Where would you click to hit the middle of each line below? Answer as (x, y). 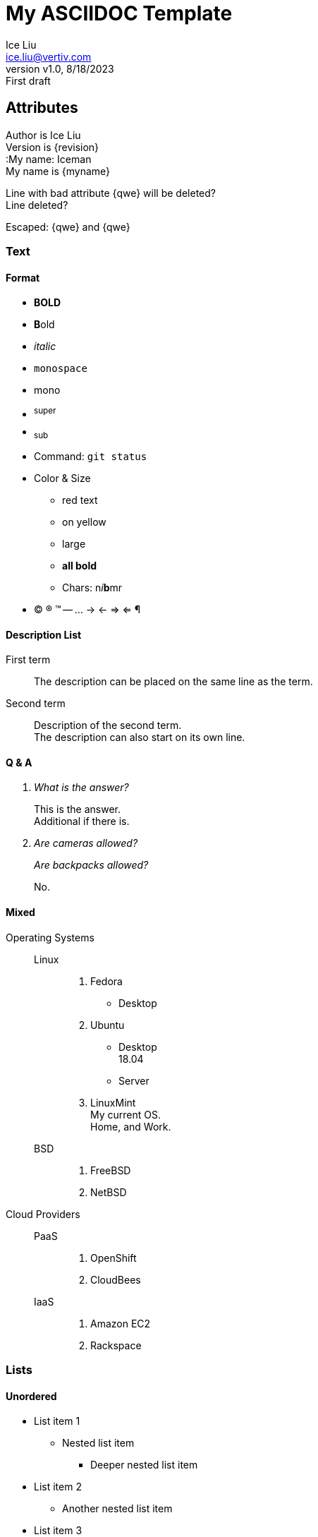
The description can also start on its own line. (140, 737)
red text (80, 500)
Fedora (106, 981)
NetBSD (109, 1192)
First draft (28, 80)
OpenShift (114, 1258)
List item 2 (58, 1487)
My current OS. (126, 1114)
